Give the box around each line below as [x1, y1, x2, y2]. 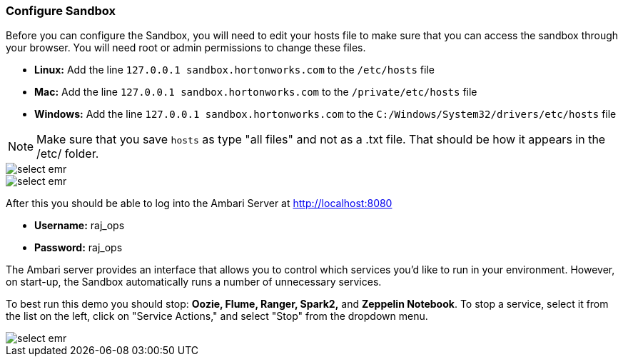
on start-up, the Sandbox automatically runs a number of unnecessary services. [6, 276, 382, 288]
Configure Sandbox [6, 4, 116, 18]
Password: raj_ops [34, 241, 123, 254]
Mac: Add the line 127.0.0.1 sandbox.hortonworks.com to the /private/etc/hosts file [34, 86, 477, 99]
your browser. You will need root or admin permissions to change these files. [6, 41, 366, 54]
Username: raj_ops [34, 219, 125, 232]
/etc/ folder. [36, 146, 99, 161]
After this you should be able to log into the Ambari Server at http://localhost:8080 [6, 197, 392, 210]
